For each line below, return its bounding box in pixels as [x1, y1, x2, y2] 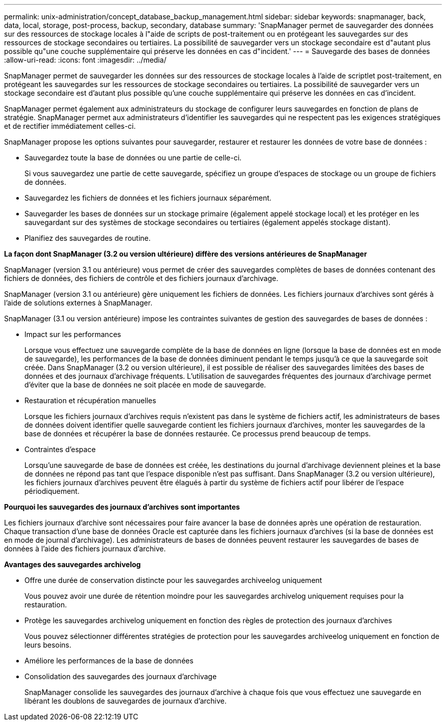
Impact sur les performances [24, 330, 121, 339]
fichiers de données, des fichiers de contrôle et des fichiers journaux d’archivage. [4, 274, 278, 283]
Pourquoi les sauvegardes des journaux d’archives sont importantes [4, 503, 240, 511]
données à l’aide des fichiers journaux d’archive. [4, 544, 166, 553]
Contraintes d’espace [24, 445, 96, 454]
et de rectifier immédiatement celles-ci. [4, 122, 136, 130]
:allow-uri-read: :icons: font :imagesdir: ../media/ [4, 55, 166, 64]
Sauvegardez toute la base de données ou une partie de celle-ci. [24, 153, 242, 162]
